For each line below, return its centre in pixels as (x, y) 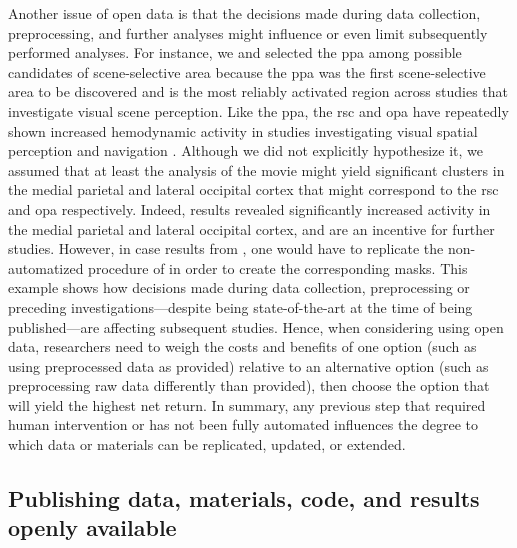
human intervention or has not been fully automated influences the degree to (243, 424)
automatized (46, 267)
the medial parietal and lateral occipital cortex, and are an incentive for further (251, 228)
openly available (92, 527)
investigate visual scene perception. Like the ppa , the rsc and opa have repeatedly (258, 110)
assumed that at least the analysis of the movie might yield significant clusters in (256, 169)
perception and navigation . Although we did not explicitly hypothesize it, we (245, 150)
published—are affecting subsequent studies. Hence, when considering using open (256, 326)
